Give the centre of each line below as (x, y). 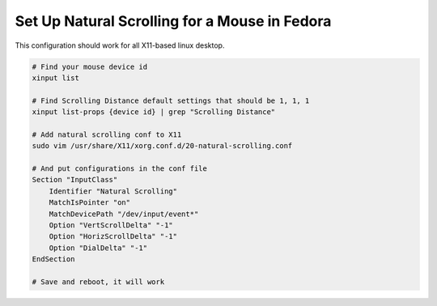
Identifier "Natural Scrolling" (113, 191)
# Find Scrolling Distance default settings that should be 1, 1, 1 (171, 100)
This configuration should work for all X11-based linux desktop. (120, 45)
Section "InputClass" (75, 180)
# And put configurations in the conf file (120, 169)
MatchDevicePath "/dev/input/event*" (124, 214)
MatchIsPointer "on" (90, 203)
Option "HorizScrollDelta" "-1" (113, 236)
